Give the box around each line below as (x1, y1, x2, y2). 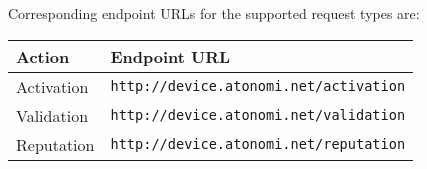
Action (16, 44, 70, 68)
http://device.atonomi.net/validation (110, 107, 406, 124)
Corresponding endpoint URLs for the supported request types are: (8, 3, 420, 23)
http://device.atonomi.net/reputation (110, 136, 406, 153)
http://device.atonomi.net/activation (110, 78, 406, 95)
